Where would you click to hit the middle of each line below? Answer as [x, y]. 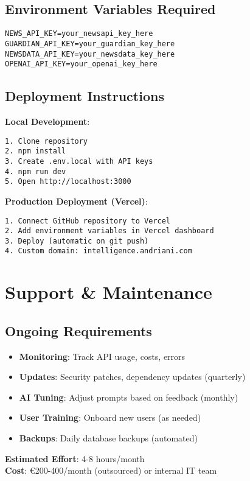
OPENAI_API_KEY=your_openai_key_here [81, 64]
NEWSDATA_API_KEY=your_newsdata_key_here [90, 54]
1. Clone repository [47, 141]
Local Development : [47, 121]
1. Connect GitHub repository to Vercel [88, 221]
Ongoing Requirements [78, 330]
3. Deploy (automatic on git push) [77, 241]
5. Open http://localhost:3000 [68, 182]
